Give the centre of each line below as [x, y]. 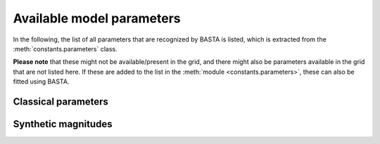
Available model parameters [97, 18]
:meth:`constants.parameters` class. [65, 48]
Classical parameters [61, 102]
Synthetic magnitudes [63, 124]
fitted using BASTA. [41, 81]
